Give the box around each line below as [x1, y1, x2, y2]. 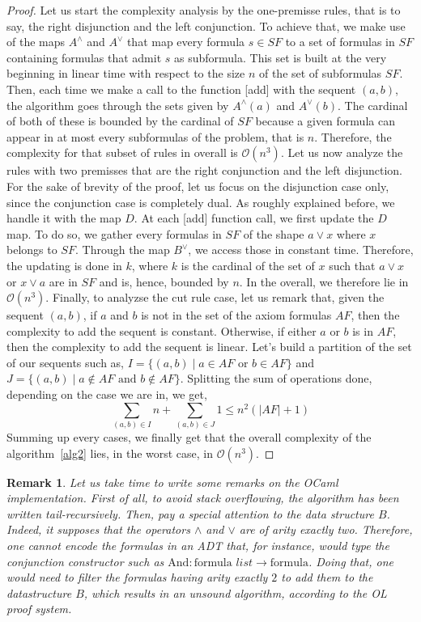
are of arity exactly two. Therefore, [239, 521, 413, 538]
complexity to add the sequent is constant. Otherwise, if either [6, 322, 317, 339]
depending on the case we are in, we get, [6, 386, 207, 403]
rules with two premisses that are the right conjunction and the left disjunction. [6, 162, 403, 179]
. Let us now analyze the [280, 144, 403, 161]
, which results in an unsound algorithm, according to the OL [83, 584, 387, 601]
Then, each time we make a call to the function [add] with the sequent [6, 80, 356, 97]
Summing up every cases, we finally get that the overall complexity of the [6, 428, 372, 445]
